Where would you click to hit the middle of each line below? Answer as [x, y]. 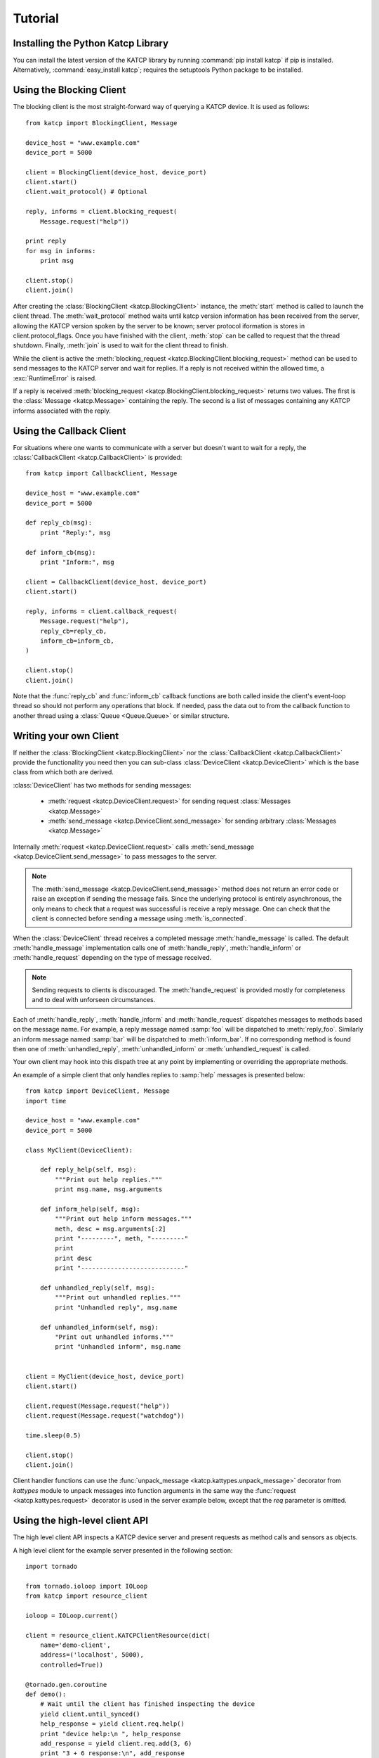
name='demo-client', [75, 1645]
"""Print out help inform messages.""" [124, 1219]
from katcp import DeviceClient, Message [98, 1091]
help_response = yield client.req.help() [112, 1724]
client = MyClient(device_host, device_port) [105, 1376]
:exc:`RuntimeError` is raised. [55, 378]
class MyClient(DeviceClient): [79, 1150]
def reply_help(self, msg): [88, 1170]
